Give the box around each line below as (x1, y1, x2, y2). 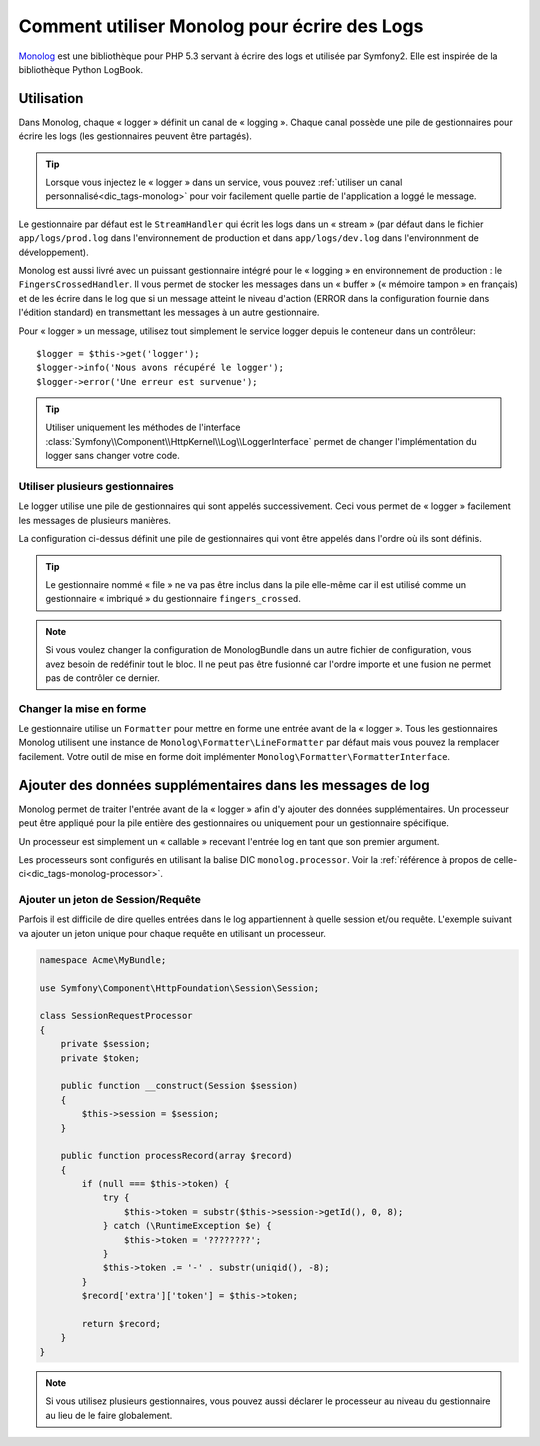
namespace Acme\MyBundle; (39, 954, 167, 965)
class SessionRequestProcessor (39, 1010, 194, 1022)
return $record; (81, 1318, 162, 1329)
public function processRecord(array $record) (60, 1150, 294, 1162)
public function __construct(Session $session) (60, 1080, 299, 1092)
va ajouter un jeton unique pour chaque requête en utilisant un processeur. (18, 927, 327, 939)
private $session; (60, 1038, 151, 1050)
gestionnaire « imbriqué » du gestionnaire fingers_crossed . (45, 593, 302, 605)
